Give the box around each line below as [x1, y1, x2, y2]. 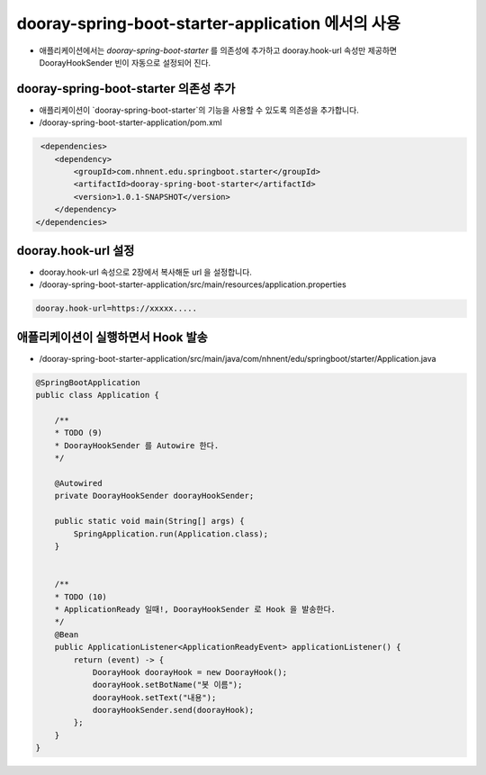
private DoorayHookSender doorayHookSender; [54, 491, 255, 501]
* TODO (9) [54, 428, 103, 438]
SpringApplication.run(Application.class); [73, 528, 269, 539]
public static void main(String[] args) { [54, 516, 245, 527]
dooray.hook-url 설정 [16, 243, 135, 258]
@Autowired [54, 478, 103, 489]
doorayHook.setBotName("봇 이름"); [92, 680, 243, 690]
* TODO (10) [54, 591, 108, 602]
